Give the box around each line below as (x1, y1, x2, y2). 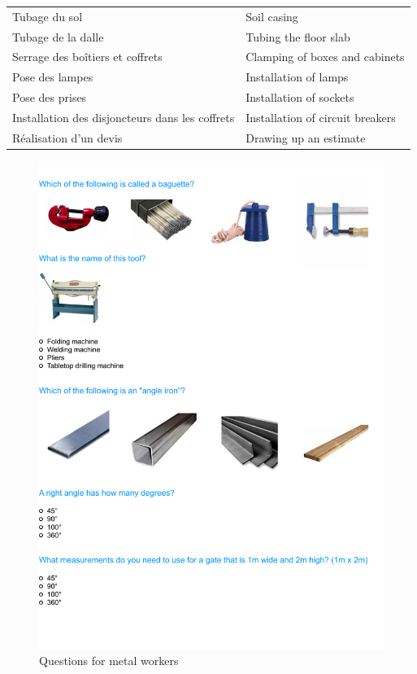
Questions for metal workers (39, 652, 179, 669)
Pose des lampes (12, 68, 93, 85)
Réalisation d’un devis (12, 129, 123, 146)
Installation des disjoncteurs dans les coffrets (12, 108, 235, 125)
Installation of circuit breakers (245, 108, 396, 125)
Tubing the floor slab (245, 28, 350, 45)
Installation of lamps (245, 68, 349, 85)
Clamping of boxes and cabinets (245, 48, 405, 65)
